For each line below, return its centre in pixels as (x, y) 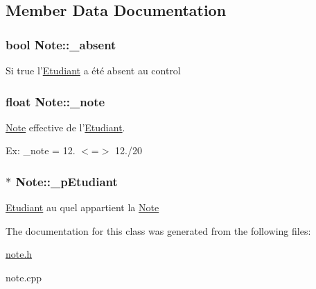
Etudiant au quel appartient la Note (82, 207)
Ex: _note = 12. (41, 150)
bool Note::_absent (61, 44)
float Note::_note (55, 101)
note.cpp (24, 277)
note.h (19, 254)
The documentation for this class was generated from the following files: (158, 230)
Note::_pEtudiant (67, 181)
